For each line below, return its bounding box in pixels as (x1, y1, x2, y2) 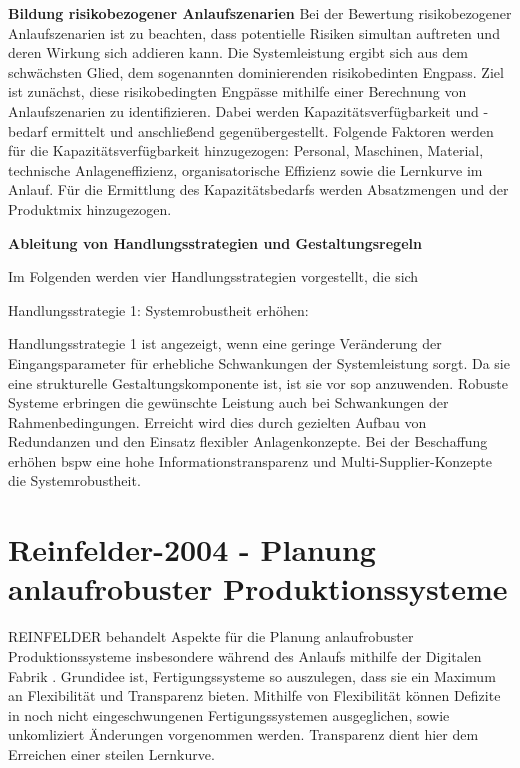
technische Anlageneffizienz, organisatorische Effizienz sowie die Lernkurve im (8, 159, 483, 180)
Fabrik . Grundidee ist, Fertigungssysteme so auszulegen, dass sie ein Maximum (8, 665, 496, 686)
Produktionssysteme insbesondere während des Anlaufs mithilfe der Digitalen (8, 645, 482, 666)
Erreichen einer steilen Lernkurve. (8, 743, 215, 764)
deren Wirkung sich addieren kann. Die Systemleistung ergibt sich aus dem (8, 42, 469, 63)
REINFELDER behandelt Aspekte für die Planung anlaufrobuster (8, 626, 414, 647)
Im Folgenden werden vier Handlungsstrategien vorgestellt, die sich (8, 266, 419, 287)
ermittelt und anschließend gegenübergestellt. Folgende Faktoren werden (51, 120, 494, 141)
